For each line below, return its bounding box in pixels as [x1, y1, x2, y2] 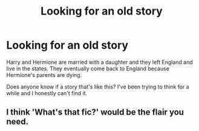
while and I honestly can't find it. [6, 89, 88, 96]
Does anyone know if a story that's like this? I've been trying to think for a [6, 83, 189, 90]
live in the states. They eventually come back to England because [6, 65, 169, 72]
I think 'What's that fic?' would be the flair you [6, 107, 184, 118]
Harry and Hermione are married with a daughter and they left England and [6, 58, 194, 65]
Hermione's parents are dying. [6, 71, 82, 78]
